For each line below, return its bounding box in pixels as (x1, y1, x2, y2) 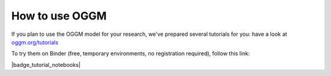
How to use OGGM (11, 9, 107, 22)
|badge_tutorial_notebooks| (11, 61, 81, 68)
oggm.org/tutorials (11, 38, 59, 46)
